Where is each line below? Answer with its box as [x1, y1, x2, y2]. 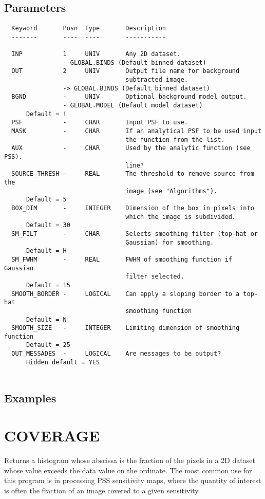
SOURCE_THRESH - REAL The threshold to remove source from [11, 170, 254, 178]
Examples [4, 390, 56, 405]
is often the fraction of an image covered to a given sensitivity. [4, 485, 200, 495]
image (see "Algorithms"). [125, 187, 218, 195]
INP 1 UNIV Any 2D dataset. [11, 50, 181, 58]
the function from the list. [125, 136, 225, 143]
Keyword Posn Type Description [11, 25, 166, 32]
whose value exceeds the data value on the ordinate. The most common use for [4, 465, 252, 475]
